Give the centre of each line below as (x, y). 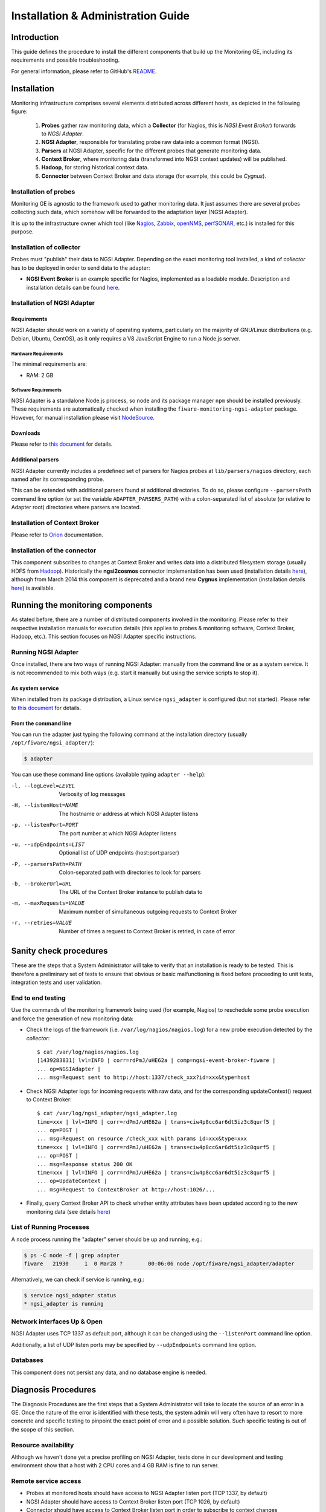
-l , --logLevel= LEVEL (43, 786)
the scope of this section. (43, 1429)
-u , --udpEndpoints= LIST (48, 845)
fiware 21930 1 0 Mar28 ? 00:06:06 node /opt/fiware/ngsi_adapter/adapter (159, 1264)
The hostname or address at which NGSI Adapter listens (129, 813)
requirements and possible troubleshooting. (66, 60)
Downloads (26, 433)
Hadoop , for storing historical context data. (95, 168)
